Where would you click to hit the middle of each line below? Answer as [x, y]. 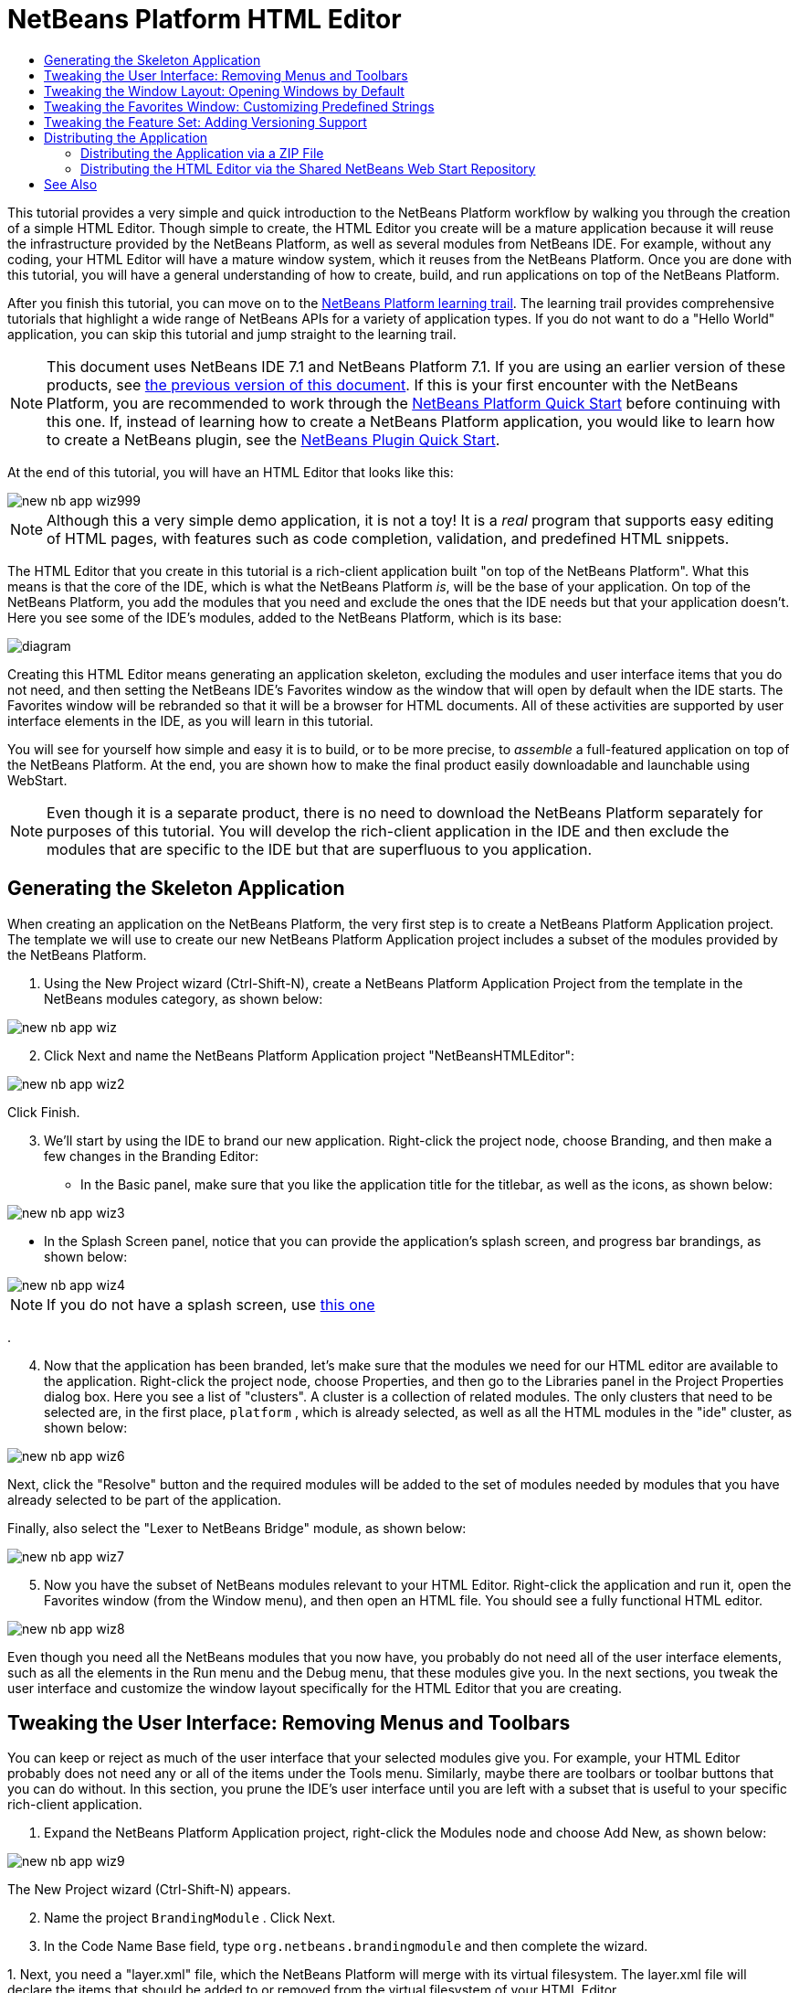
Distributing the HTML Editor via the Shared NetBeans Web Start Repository [308, 168]
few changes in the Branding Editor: [151, 1156]
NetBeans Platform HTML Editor [205, 19]
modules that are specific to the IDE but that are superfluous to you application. [320, 849]
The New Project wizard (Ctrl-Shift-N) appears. [149, 1890]
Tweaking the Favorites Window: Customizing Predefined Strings [239, 106]
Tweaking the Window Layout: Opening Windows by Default [224, 91]
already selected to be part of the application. [145, 1499]
